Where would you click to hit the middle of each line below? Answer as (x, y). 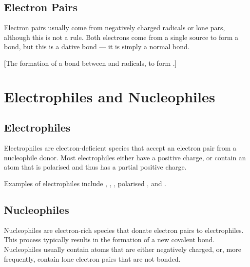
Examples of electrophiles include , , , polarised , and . (85, 183)
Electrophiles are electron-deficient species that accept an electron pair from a (120, 148)
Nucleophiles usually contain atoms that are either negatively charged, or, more (123, 249)
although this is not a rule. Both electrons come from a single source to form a (121, 37)
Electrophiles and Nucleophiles (110, 96)
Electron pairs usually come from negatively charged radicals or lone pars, (115, 28)
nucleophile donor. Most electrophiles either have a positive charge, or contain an (125, 157)
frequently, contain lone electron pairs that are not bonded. (92, 258)
